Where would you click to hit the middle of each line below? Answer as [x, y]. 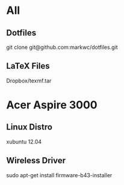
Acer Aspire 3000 [52, 105]
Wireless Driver [36, 161]
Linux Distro [29, 127]
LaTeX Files [28, 66]
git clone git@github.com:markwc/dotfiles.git [62, 47]
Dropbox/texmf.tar [29, 80]
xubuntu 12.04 [24, 142]
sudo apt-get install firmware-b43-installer [59, 175]
